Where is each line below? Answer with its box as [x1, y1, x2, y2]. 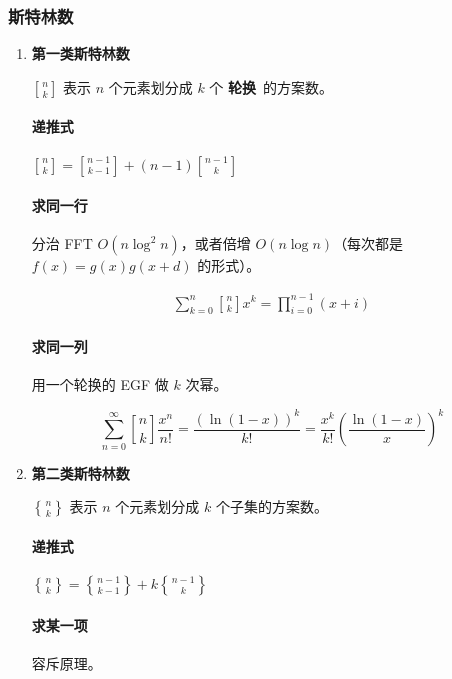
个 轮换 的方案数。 [209, 76, 334, 97]
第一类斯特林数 [31, 43, 130, 64]
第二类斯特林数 [31, 462, 130, 483]
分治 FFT [31, 233, 93, 254]
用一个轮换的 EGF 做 [31, 374, 169, 395]
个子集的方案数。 [215, 496, 328, 517]
